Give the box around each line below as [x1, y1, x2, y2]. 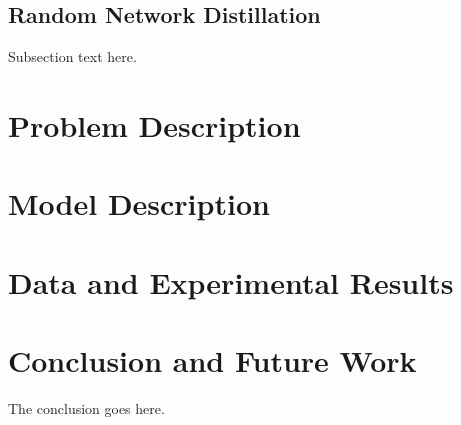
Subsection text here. [8, 46, 137, 67]
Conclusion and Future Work [8, 340, 417, 381]
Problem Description [8, 104, 301, 145]
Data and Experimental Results [8, 261, 454, 302]
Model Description [8, 183, 270, 224]
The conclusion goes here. [8, 398, 165, 419]
